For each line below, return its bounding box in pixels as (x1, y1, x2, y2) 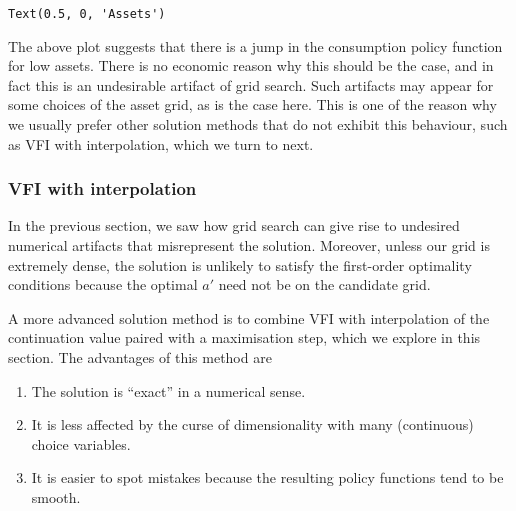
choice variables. (31, 433, 131, 454)
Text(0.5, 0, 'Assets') (8, 7, 166, 21)
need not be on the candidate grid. (218, 274, 431, 295)
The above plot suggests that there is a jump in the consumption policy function (8, 35, 503, 56)
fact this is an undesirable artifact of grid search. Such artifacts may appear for (8, 74, 494, 95)
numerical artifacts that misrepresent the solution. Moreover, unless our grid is (8, 235, 490, 256)
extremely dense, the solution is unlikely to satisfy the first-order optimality (8, 254, 472, 275)
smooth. (31, 486, 81, 507)
